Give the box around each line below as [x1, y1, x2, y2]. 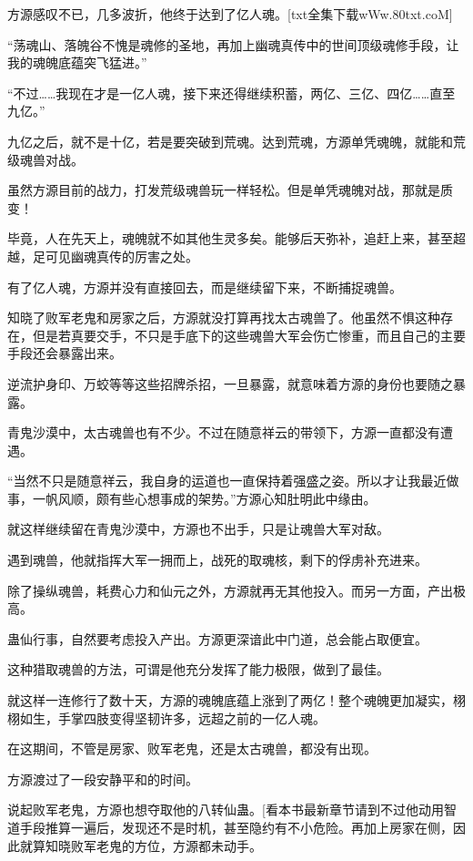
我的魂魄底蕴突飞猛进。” [7, 53, 147, 72]
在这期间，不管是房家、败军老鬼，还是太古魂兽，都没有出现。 [7, 739, 377, 758]
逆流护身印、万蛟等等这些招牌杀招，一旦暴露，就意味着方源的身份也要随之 [7, 374, 453, 393]
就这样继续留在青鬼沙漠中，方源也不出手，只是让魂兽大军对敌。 [7, 519, 389, 538]
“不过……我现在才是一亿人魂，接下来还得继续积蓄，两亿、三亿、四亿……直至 [7, 83, 456, 102]
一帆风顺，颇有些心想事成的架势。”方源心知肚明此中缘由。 [32, 488, 377, 507]
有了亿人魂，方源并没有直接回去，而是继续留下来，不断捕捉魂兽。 [7, 277, 402, 296]
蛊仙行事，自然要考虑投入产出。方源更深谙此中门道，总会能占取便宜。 [7, 629, 428, 648]
